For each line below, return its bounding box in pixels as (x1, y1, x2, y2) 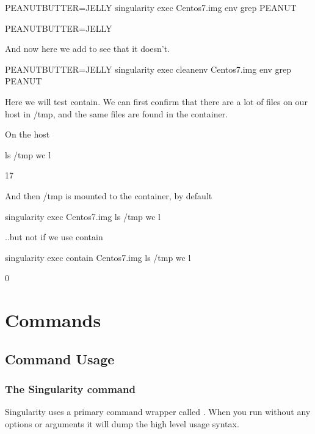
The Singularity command (5, 381, 136, 396)
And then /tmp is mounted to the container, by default (5, 189, 212, 202)
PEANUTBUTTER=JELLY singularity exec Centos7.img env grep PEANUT (5, 1, 297, 13)
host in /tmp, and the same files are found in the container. (5, 107, 228, 120)
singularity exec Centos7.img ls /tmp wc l (5, 210, 161, 223)
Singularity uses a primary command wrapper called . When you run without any (5, 405, 311, 418)
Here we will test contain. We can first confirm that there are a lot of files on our (5, 95, 308, 108)
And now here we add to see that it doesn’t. (5, 42, 170, 55)
